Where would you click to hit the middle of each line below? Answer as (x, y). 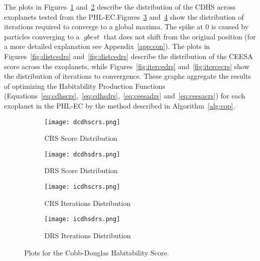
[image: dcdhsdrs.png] (82, 154)
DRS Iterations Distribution (88, 235)
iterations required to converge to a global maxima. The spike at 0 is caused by (126, 27)
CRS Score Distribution (81, 138)
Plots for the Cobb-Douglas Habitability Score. (97, 252)
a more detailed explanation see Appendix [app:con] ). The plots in (107, 46)
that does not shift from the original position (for (180, 36)
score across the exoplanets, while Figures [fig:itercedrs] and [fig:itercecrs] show (127, 66)
